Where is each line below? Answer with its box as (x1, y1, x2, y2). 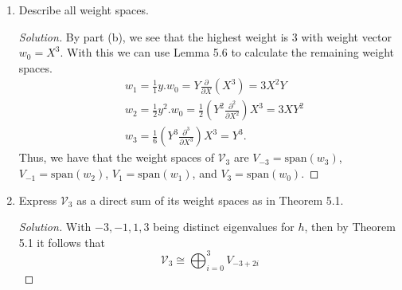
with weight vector (301, 28, 392, 45)
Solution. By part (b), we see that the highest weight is (18, 28, 289, 45)
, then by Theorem (304, 218, 396, 235)
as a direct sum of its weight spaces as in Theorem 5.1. (76, 191, 344, 208)
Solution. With (18, 218, 92, 235)
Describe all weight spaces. (18, 2, 149, 18)
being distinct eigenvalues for (153, 218, 295, 235)
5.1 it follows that (18, 233, 105, 250)
